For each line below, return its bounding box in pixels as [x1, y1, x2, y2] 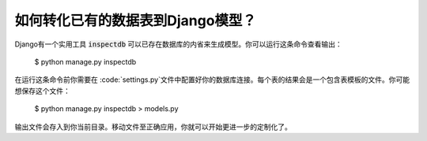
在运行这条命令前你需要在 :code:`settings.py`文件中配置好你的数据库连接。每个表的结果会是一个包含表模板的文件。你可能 [14, 75, 410, 84]
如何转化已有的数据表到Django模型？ [14, 12, 257, 29]
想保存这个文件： [14, 86, 70, 95]
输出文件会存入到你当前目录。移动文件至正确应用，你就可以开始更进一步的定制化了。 [14, 122, 292, 132]
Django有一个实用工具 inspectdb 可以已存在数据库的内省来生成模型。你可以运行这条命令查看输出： [14, 39, 343, 49]
